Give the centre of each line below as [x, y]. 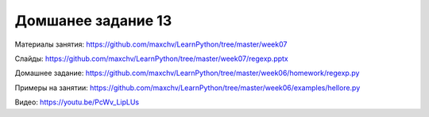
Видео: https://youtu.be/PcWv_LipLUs [77, 102]
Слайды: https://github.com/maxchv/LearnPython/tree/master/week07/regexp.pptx [152, 58]
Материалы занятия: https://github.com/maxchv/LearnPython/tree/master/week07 [151, 44]
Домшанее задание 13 [93, 21]
